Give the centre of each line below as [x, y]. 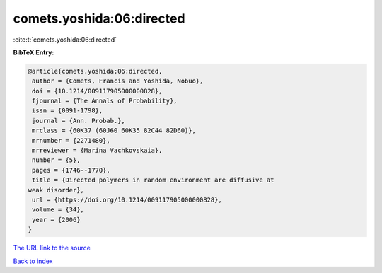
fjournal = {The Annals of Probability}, [105, 101]
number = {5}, [56, 160]
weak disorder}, [56, 190]
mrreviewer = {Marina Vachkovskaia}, [97, 151]
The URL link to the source [52, 248]
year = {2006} [56, 220]
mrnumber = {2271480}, [71, 140]
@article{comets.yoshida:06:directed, [95, 71]
